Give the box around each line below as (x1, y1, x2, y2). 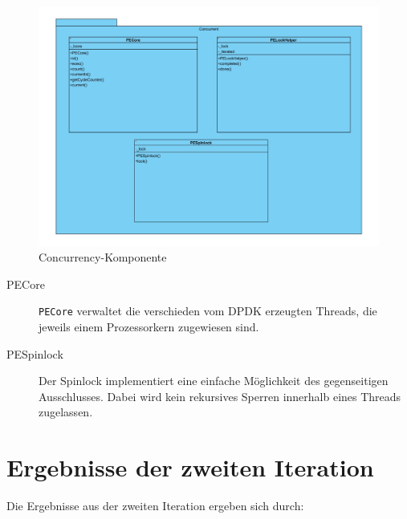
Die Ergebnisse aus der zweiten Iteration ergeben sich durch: (6, 497, 304, 514)
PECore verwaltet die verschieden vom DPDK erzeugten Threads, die (39, 302, 377, 319)
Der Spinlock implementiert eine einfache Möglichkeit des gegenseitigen (39, 372, 389, 389)
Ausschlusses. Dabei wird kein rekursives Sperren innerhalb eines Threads (39, 387, 401, 404)
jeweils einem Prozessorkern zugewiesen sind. (39, 318, 259, 335)
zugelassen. (39, 403, 93, 420)
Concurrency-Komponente (39, 249, 167, 266)
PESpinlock (6, 345, 63, 362)
